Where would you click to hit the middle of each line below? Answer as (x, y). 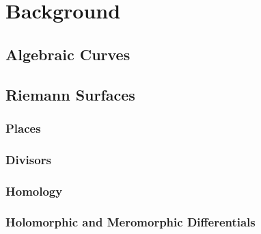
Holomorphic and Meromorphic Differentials (130, 222)
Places (23, 128)
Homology (34, 191)
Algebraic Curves (68, 54)
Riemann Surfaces (70, 94)
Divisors (28, 159)
